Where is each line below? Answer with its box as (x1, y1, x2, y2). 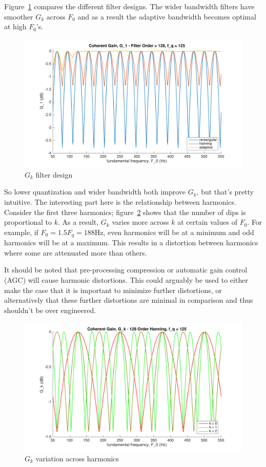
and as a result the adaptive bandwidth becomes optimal (77, 11, 256, 22)
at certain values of (177, 217, 237, 227)
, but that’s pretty (196, 186, 254, 197)
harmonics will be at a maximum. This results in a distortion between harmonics (4, 237, 258, 248)
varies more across (112, 217, 169, 227)
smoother (4, 11, 33, 22)
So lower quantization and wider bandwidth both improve (4, 186, 186, 197)
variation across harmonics (35, 453, 119, 463)
